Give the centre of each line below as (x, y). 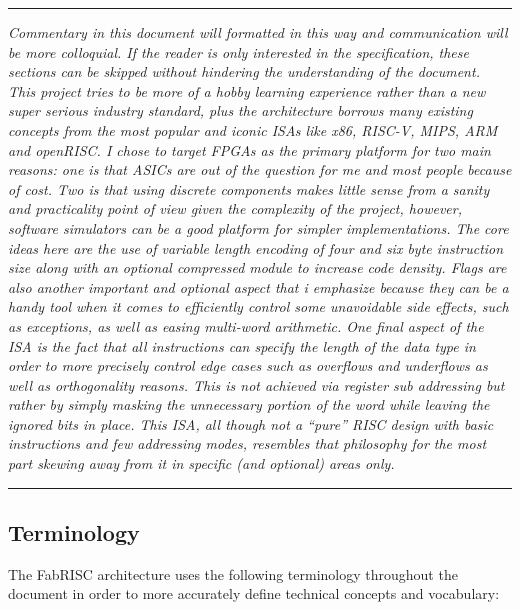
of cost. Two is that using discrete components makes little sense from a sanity (249, 188)
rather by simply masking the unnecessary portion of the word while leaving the (249, 404)
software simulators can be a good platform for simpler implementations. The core (258, 227)
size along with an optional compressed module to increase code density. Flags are (257, 267)
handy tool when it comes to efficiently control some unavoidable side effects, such (258, 306)
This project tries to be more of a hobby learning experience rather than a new (247, 90)
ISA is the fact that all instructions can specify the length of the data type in (242, 345)
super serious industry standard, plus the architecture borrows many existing (240, 110)
